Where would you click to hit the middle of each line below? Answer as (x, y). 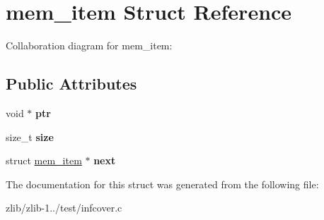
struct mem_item (44, 160)
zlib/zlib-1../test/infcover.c (64, 208)
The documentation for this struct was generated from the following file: (162, 184)
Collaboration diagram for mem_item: (89, 45)
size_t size (30, 136)
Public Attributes (71, 84)
